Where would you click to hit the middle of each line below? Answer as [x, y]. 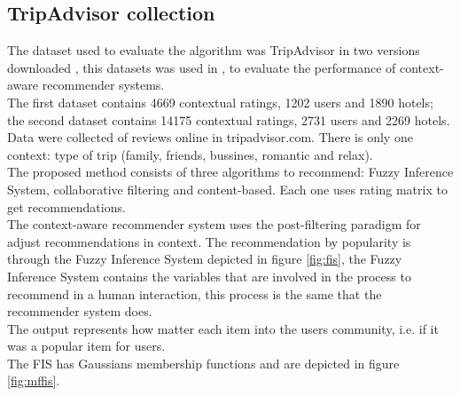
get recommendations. [66, 206]
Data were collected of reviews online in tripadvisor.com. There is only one [210, 137]
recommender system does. [80, 311]
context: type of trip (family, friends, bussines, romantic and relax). [190, 154]
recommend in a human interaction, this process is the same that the [195, 293]
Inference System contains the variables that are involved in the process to [209, 276]
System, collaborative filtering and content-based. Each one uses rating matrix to [227, 189]
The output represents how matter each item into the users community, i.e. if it [223, 328]
